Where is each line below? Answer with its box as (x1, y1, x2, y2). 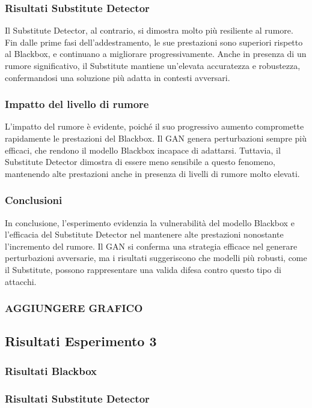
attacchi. (5, 275, 37, 287)
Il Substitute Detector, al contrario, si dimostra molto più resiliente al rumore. (5, 24, 293, 37)
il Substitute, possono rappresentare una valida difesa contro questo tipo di (5, 263, 281, 275)
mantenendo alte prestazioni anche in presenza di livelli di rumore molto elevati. (5, 167, 300, 179)
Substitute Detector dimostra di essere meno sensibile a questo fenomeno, (5, 155, 275, 168)
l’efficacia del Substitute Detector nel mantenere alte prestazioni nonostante (5, 228, 284, 241)
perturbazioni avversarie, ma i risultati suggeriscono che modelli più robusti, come (5, 251, 307, 264)
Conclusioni (5, 193, 63, 208)
